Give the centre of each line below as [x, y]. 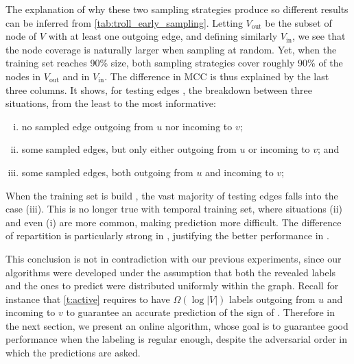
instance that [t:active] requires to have [88, 299]
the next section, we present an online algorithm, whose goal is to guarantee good [177, 325]
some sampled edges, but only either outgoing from [129, 149]
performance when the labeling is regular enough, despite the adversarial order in [176, 339]
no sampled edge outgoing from [87, 126]
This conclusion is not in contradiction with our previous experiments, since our [174, 258]
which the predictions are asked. [73, 353]
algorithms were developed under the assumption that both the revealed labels [171, 272]
